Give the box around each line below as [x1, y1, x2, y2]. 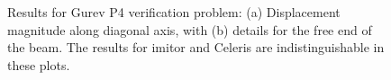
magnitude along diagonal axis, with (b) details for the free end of [7, 20, 372, 39]
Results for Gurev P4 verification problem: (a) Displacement [7, 3, 341, 21]
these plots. [7, 55, 70, 74]
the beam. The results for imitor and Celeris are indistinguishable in [7, 38, 385, 57]
